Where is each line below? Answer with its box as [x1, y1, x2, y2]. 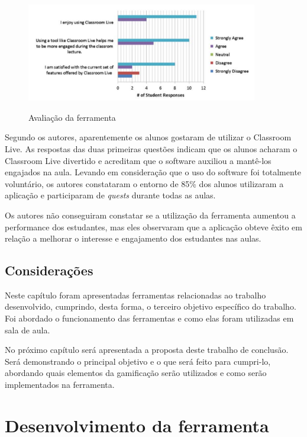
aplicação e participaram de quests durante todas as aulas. [5, 189, 216, 201]
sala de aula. [5, 323, 50, 336]
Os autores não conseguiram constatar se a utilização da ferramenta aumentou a [5, 208, 296, 221]
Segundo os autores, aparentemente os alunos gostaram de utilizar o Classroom [5, 131, 292, 143]
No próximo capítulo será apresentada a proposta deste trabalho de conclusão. [5, 343, 289, 356]
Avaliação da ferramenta [28, 111, 116, 123]
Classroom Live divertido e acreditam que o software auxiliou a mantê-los [5, 154, 272, 166]
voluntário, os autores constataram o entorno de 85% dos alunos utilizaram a [5, 177, 284, 189]
